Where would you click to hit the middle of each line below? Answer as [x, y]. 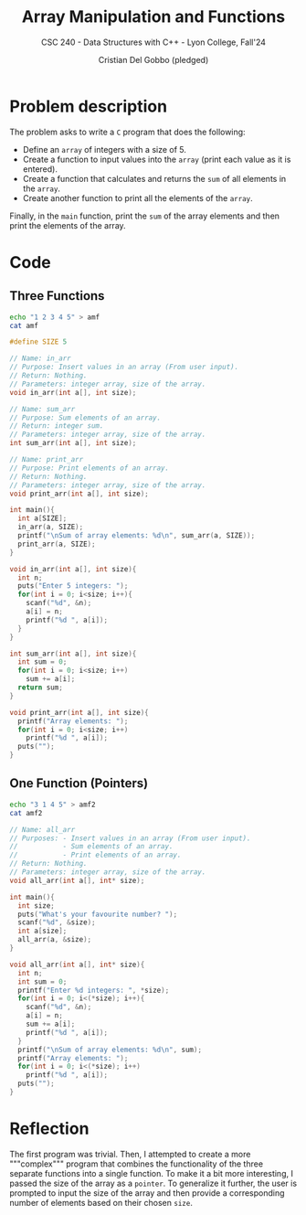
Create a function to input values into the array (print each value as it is [157, 159]
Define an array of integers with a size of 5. [105, 149]
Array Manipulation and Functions [153, 17]
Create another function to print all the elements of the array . [137, 197]
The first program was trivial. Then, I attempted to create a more [130, 1154]
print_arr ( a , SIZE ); [57, 544]
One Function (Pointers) [79, 783]
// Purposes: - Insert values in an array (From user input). [130, 838]
